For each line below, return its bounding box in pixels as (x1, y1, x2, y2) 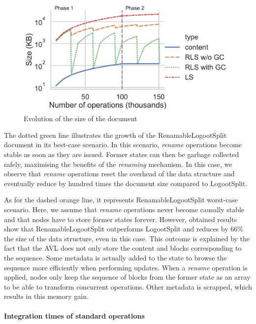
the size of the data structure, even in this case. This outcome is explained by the (4, 233, 250, 243)
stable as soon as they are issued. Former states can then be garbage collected (4, 149, 239, 159)
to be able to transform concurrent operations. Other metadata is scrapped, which (4, 281, 252, 292)
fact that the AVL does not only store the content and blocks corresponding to (4, 243, 242, 253)
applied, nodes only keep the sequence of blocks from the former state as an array (4, 272, 251, 282)
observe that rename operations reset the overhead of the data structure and (4, 168, 235, 179)
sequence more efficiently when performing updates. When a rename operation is (4, 262, 248, 272)
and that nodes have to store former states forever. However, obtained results (4, 214, 237, 224)
